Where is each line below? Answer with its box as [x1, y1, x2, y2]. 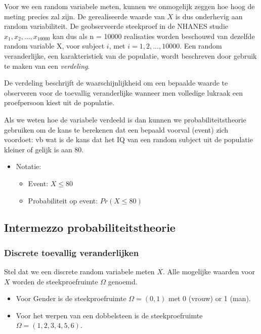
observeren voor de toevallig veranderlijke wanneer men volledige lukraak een [4, 87, 243, 98]
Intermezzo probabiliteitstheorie [4, 220, 176, 235]
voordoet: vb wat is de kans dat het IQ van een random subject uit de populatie [4, 134, 253, 145]
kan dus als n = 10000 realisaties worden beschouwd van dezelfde [52, 30, 255, 41]
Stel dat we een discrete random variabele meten [4, 266, 155, 277]
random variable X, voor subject [4, 40, 105, 51]
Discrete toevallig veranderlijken [4, 246, 139, 259]
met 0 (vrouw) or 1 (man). [168, 293, 251, 304]
